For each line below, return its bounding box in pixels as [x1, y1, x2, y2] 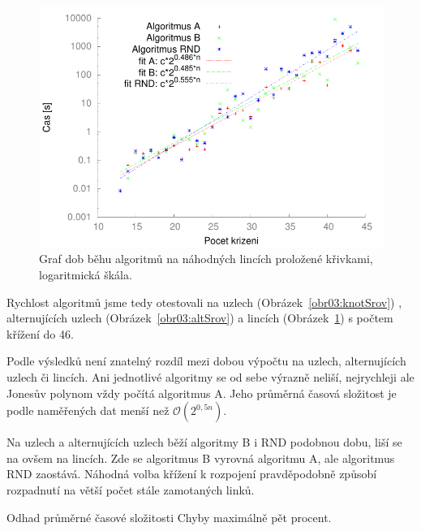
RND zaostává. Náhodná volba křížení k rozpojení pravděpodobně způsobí [6, 465, 377, 482]
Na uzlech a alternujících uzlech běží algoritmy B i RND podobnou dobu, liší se [6, 434, 402, 451]
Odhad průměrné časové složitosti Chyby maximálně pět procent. [6, 508, 332, 525]
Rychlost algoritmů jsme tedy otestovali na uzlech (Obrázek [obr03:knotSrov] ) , [6, 293, 402, 310]
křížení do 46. [6, 325, 74, 342]
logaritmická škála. [39, 265, 132, 283]
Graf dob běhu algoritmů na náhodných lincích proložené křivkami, [39, 250, 373, 267]
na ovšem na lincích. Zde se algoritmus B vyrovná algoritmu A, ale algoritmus [6, 449, 395, 466]
